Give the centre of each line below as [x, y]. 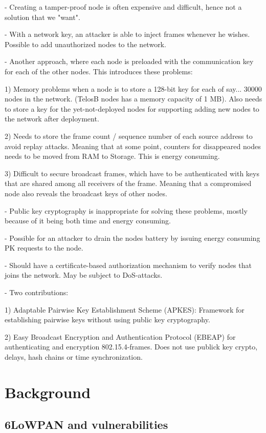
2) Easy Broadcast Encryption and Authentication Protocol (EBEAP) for [120, 336]
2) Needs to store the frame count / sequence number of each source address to [129, 136]
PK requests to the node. [44, 248]
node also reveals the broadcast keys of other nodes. [86, 193]
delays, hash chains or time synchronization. [74, 357]
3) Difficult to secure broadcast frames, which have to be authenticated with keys [132, 173]
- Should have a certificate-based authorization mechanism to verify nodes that [128, 265]
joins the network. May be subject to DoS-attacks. [84, 275]
